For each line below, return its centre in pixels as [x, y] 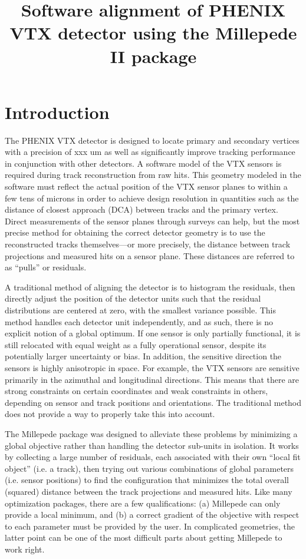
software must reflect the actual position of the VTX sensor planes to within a [146, 186]
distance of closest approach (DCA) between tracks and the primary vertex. [142, 209]
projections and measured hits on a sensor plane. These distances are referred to [150, 255]
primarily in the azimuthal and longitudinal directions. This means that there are [152, 379]
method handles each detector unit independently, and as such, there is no [139, 321]
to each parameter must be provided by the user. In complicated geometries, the [150, 526]
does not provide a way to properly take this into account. [110, 414]
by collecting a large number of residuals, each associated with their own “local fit [153, 457]
